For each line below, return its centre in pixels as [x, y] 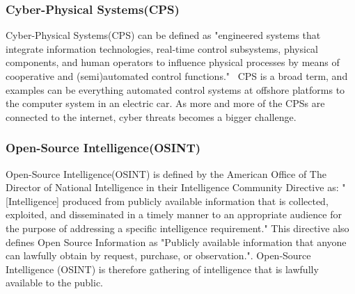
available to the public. [55, 283]
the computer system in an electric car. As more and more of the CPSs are [165, 103]
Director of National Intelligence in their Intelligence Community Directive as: [172, 187]
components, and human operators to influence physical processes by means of [173, 62]
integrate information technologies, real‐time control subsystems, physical [162, 48]
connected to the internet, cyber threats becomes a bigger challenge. [151, 116]
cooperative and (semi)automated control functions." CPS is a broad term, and [177, 76]
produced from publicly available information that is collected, [195, 201]
